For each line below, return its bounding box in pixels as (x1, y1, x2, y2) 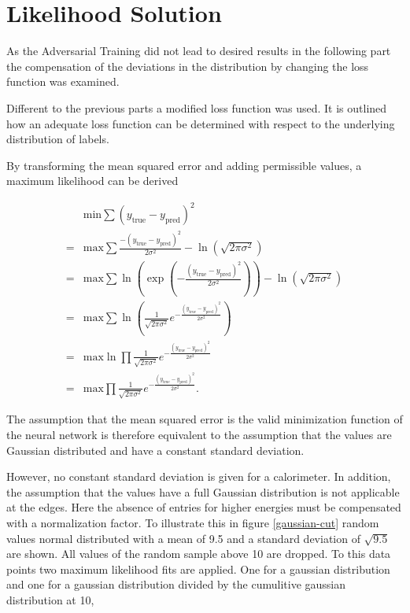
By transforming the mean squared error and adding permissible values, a (6, 157, 362, 173)
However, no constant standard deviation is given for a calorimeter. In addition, (6, 468, 391, 485)
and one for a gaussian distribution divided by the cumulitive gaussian (6, 576, 346, 593)
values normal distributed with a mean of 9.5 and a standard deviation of (6, 530, 360, 546)
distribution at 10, (6, 591, 94, 607)
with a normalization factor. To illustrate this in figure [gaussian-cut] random (6, 514, 379, 530)
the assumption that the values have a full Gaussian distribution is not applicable (6, 483, 400, 500)
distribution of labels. (6, 131, 109, 147)
